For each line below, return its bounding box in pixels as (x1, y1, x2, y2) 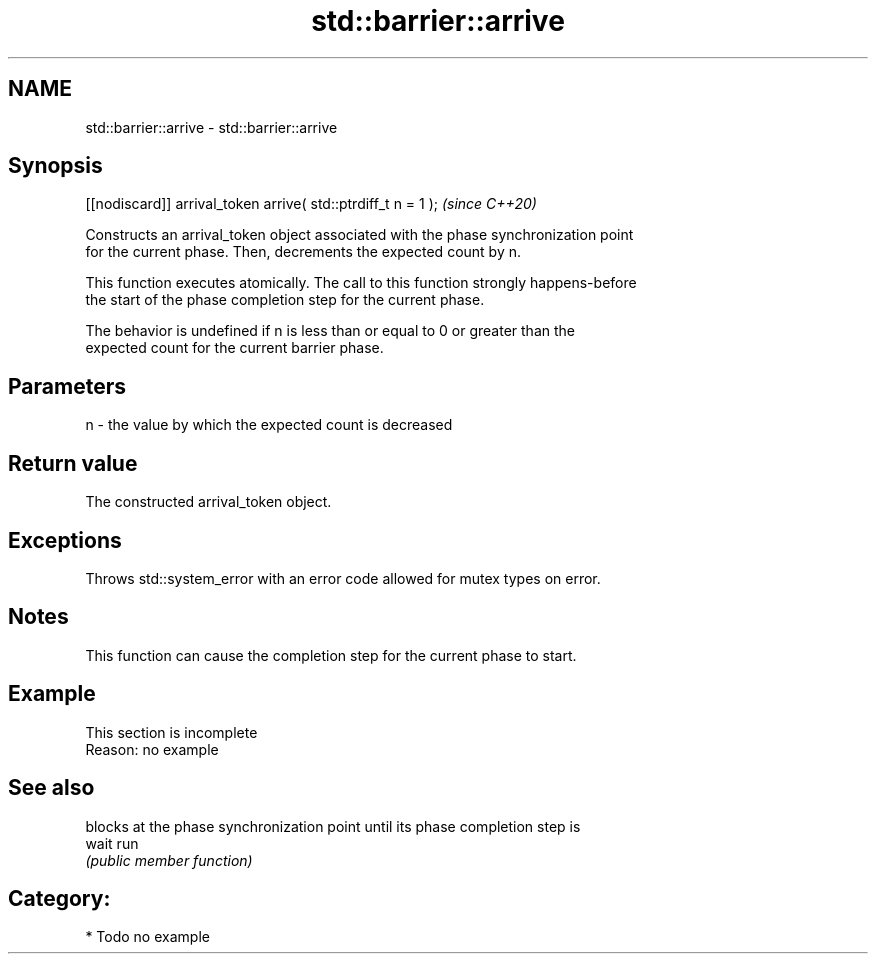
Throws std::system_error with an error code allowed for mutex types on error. (85, 569, 601, 587)
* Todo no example (85, 928, 210, 946)
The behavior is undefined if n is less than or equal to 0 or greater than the (85, 322, 575, 340)
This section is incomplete (85, 723, 258, 741)
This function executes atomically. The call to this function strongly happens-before (85, 274, 637, 292)
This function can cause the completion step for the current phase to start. (85, 646, 577, 664)
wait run (85, 834, 139, 852)
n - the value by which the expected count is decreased (85, 416, 453, 434)
